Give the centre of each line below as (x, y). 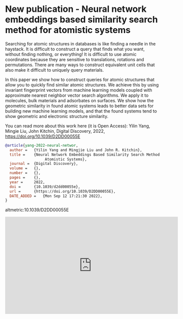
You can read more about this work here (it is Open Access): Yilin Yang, (78, 126)
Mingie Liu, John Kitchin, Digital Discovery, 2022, (55, 131)
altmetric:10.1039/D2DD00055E (37, 210)
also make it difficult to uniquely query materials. (55, 70)
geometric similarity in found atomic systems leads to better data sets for (79, 106)
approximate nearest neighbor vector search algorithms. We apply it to (77, 95)
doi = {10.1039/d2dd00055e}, (45, 187)
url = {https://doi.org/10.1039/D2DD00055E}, (63, 191)
